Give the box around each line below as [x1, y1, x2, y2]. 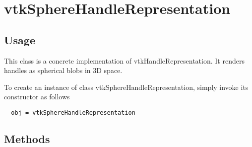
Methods [4, 131, 50, 146]
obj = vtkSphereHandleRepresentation [11, 109, 135, 116]
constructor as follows [4, 91, 70, 102]
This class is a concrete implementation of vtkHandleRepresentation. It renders [4, 55, 245, 66]
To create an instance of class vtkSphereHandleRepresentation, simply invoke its [4, 81, 249, 92]
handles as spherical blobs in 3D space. [4, 65, 123, 75]
